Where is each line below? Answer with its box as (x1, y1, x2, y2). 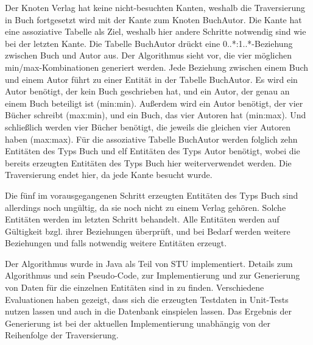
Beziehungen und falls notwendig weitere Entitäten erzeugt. (5, 237, 227, 249)
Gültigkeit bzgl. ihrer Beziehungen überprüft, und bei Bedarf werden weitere (5, 224, 290, 237)
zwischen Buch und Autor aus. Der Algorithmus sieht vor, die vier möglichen (5, 49, 292, 62)
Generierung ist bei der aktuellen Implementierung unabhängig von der (5, 316, 270, 329)
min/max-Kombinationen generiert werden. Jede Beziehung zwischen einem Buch (5, 60, 309, 73)
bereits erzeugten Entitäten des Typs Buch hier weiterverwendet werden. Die (5, 156, 292, 169)
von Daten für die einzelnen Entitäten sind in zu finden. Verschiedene (5, 281, 264, 294)
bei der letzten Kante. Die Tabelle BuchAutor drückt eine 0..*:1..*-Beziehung (5, 37, 293, 49)
